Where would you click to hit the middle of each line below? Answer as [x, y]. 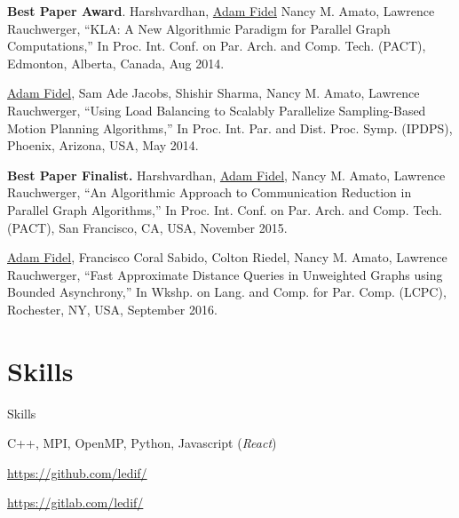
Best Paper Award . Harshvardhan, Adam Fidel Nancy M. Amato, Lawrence [221, 11]
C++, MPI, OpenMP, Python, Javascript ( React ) [142, 443]
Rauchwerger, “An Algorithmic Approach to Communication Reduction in [210, 192]
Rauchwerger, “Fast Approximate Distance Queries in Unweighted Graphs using [225, 274]
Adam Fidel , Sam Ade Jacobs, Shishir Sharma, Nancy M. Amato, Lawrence [214, 93]
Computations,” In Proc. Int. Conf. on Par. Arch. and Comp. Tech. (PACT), [217, 46]
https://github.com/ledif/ [77, 472]
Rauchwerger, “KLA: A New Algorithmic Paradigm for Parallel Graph [199, 28]
